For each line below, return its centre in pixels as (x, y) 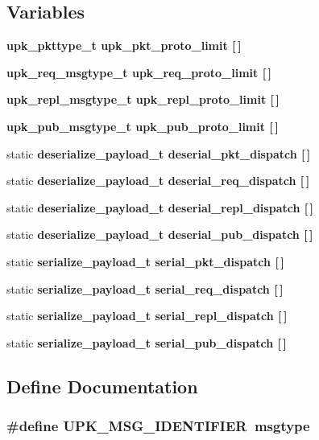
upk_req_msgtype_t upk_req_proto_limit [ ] (139, 72)
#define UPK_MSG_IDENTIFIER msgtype (158, 426)
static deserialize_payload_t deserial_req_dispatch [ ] (158, 181)
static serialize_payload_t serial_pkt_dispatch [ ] (145, 261)
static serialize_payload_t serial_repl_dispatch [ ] (147, 316)
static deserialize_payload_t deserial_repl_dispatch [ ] (160, 207)
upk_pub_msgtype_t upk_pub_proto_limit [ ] (143, 126)
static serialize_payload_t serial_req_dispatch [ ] (145, 288)
